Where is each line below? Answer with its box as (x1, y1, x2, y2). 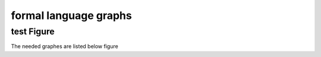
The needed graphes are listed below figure (11, 43, 118, 50)
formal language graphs (11, 9, 132, 22)
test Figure (11, 26, 55, 37)
